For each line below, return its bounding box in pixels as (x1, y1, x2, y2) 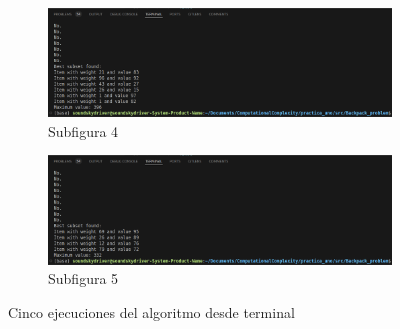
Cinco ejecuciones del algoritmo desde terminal (8, 301, 295, 322)
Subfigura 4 (48, 120, 119, 141)
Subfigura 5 (48, 268, 119, 289)
